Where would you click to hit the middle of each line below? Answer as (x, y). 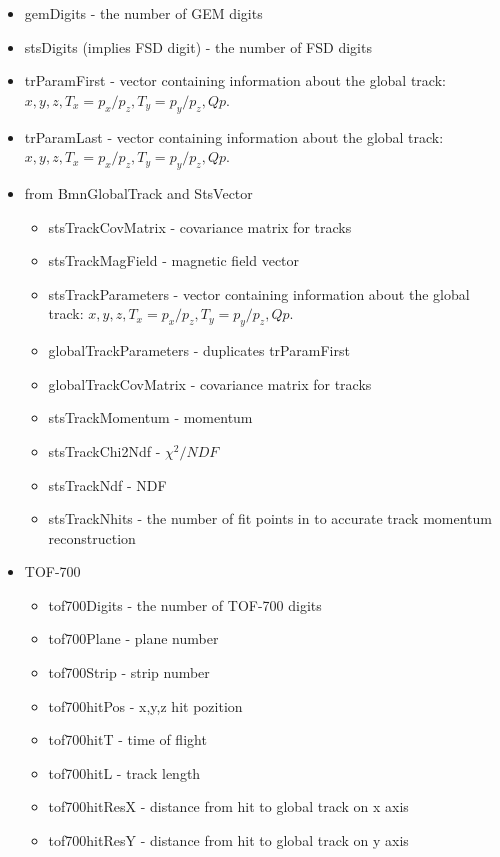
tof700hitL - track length (124, 772)
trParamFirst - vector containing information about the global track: (235, 80)
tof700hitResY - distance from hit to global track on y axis (228, 840)
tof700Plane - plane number (133, 638)
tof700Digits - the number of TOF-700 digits (185, 604)
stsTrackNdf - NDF (107, 484)
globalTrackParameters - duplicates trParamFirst (199, 350)
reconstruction (92, 537)
